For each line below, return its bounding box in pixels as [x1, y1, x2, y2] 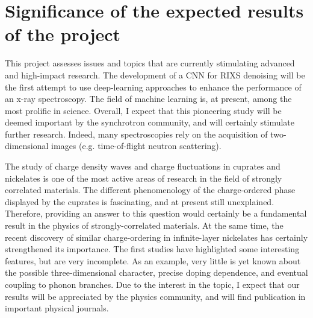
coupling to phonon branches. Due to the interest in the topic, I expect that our [5, 278, 300, 290]
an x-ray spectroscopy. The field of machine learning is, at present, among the [5, 92, 292, 105]
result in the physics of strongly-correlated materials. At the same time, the [5, 219, 284, 232]
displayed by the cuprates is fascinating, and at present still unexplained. [5, 195, 274, 208]
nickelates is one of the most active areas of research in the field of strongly [5, 171, 282, 184]
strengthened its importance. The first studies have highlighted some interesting [5, 243, 300, 255]
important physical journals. [5, 302, 109, 314]
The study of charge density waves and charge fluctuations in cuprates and [5, 160, 280, 173]
